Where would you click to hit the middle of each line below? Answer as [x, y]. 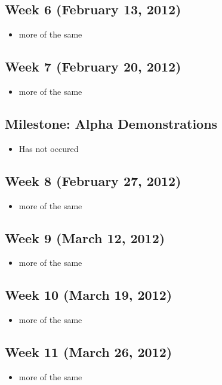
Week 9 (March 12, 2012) [85, 237]
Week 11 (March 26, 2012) [89, 352]
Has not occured [49, 148]
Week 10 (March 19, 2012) [89, 295]
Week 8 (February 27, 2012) [93, 180]
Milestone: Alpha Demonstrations [111, 123]
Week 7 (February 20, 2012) [93, 66]
